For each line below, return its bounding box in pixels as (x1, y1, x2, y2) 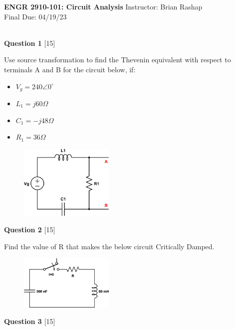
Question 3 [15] (4, 316, 55, 327)
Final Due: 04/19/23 (4, 11, 67, 21)
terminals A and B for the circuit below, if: (4, 64, 136, 74)
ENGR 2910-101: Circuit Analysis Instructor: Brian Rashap (4, 1, 203, 11)
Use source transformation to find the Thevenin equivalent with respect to (4, 54, 231, 65)
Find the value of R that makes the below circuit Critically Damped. (4, 241, 215, 251)
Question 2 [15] (4, 224, 55, 235)
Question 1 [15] (4, 37, 55, 48)
